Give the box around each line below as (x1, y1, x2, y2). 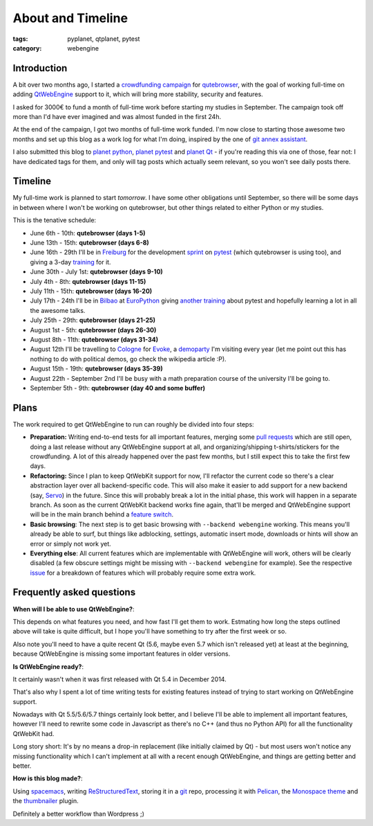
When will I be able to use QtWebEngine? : (12, 604, 135, 613)
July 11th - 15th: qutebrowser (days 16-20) (30, 287, 153, 295)
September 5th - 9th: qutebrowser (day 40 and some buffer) (30, 384, 206, 392)
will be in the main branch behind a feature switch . (30, 510, 174, 519)
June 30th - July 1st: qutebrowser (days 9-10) (30, 267, 164, 276)
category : (12, 44, 42, 52)
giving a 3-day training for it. (30, 258, 111, 266)
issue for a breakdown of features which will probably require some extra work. (30, 568, 256, 577)
